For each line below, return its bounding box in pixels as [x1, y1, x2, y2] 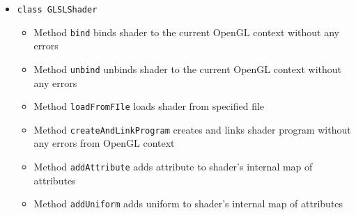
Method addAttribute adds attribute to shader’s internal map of [33, 159, 313, 174]
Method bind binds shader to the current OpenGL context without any [33, 24, 339, 39]
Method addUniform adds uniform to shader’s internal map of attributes [33, 196, 343, 211]
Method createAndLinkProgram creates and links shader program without [33, 122, 351, 136]
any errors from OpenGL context [33, 136, 175, 150]
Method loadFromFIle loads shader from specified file [33, 99, 265, 113]
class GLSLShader [17, 5, 98, 15]
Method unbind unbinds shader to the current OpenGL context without [33, 61, 341, 76]
